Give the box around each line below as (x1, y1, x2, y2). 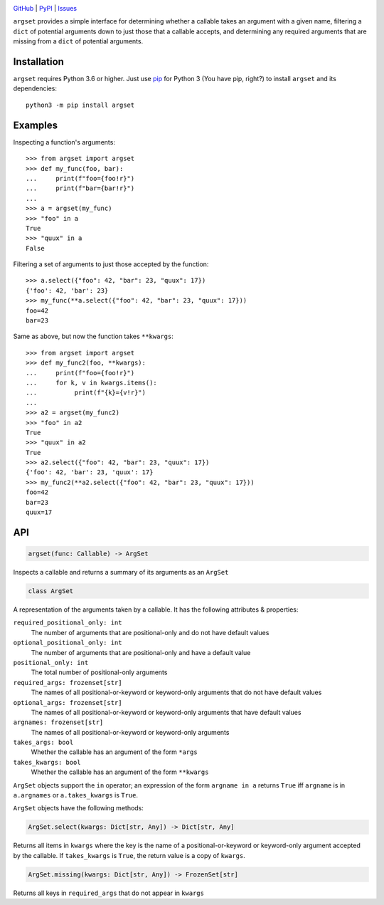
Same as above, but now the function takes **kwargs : (13, 332, 174, 341)
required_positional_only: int (13, 619, 122, 627)
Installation (13, 56, 64, 68)
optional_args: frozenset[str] (13, 699, 122, 706)
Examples (13, 119, 58, 131)
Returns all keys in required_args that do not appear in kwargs (13, 889, 204, 897)
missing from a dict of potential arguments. (13, 37, 144, 46)
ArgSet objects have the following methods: (13, 804, 144, 812)
